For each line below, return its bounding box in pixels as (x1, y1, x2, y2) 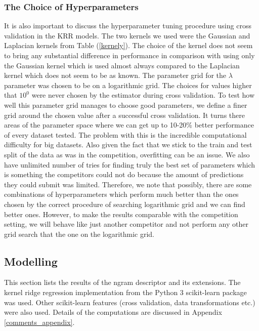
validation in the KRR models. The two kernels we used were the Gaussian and (4, 30, 250, 40)
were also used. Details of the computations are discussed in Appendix (4, 307, 222, 317)
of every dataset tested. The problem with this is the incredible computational (4, 129, 247, 140)
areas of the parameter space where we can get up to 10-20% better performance (4, 119, 254, 130)
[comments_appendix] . (4, 316, 75, 327)
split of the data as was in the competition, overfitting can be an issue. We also (4, 149, 250, 159)
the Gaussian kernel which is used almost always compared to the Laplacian (4, 60, 240, 70)
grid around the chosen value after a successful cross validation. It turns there (4, 109, 245, 120)
